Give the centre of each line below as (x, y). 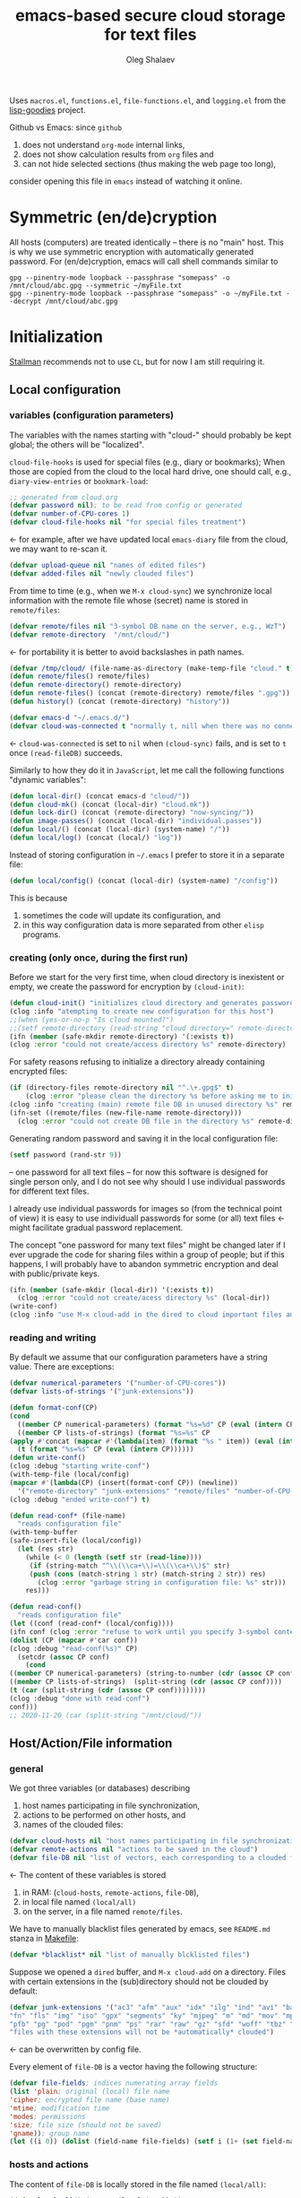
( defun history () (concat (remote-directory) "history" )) (120, 701)
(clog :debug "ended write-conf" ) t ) (80, 1499)
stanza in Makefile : (44, 1938)
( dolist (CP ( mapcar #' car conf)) (74, 1640)
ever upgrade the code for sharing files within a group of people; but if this (147, 1254)
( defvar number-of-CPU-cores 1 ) (69, 514)
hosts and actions (49, 2165)
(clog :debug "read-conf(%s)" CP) (74, 1648)
